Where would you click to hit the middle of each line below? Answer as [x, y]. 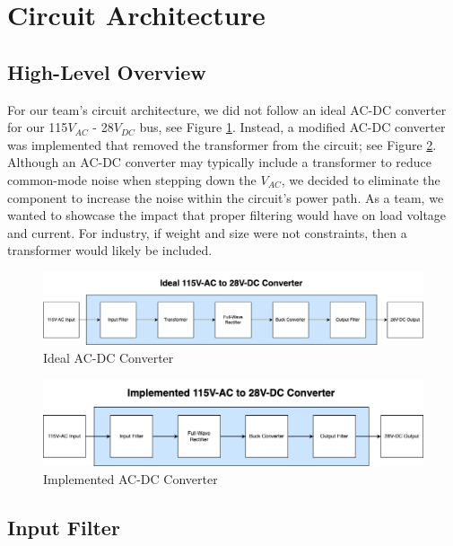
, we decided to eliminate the [361, 179]
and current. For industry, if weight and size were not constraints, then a [207, 232]
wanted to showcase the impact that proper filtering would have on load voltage [227, 215]
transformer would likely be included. [110, 250]
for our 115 [38, 127]
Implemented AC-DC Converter [131, 478]
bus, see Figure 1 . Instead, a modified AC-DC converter [292, 127]
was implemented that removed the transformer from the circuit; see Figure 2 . [222, 144]
